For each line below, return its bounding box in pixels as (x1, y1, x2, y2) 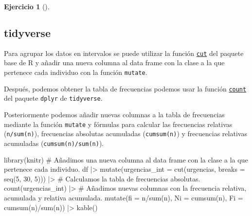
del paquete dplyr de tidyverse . (4, 93, 103, 103)
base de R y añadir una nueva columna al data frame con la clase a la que (4, 57, 225, 68)
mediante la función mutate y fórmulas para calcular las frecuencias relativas (4, 119, 233, 129)
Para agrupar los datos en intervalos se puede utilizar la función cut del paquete (4, 48, 244, 58)
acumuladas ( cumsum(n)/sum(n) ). (4, 138, 104, 148)
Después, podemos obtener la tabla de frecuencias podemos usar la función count (4, 83, 247, 93)
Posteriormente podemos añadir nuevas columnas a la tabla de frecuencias (4, 109, 225, 120)
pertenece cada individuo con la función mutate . (4, 67, 147, 77)
